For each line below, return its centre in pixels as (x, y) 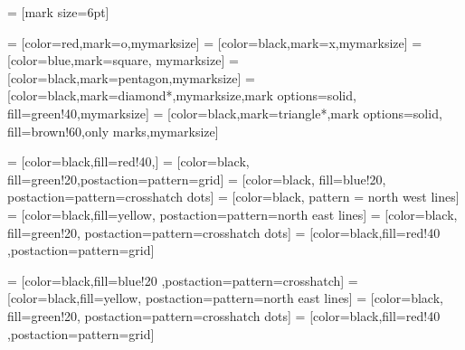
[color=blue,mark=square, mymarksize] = (123, 60)
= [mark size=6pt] (58, 12)
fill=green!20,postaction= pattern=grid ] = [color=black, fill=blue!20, (197, 179)
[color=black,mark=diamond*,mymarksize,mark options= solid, (182, 95)
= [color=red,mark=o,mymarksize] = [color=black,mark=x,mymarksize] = (215, 42)
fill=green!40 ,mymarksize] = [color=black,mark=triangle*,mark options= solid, (225, 113)
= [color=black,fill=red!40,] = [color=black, (128, 161)
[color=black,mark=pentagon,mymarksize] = (131, 77)
